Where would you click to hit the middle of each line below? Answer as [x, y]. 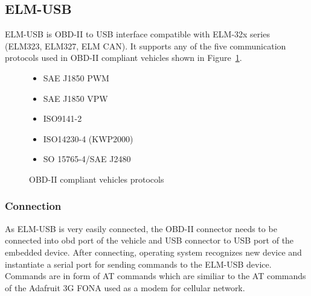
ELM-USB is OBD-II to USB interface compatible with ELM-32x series [137, 34]
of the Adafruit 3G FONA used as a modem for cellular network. [125, 287]
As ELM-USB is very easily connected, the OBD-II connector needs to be [141, 228]
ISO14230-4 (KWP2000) [88, 138]
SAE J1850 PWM [76, 77]
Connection [33, 206]
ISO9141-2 [63, 118]
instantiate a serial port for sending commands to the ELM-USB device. [138, 264]
